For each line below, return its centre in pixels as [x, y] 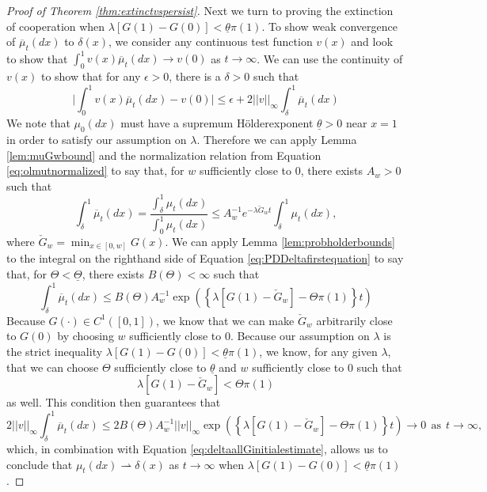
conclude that [40, 464]
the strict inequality [55, 351]
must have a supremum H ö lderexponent [217, 123]
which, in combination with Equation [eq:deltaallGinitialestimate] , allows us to [197, 449]
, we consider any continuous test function [210, 42]
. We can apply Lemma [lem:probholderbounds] [280, 241]
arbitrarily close [354, 320]
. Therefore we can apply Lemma [277, 139]
